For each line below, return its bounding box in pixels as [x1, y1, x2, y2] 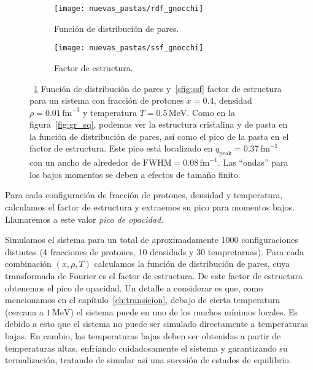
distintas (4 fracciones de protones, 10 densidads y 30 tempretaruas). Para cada [5, 245, 304, 258]
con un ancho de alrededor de [29, 156, 141, 169]
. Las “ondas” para [217, 156, 288, 169]
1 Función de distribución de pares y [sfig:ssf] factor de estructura [34, 82, 282, 94]
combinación [5, 257, 52, 270]
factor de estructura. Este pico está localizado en [29, 142, 213, 155]
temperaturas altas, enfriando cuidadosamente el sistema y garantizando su [5, 341, 288, 354]
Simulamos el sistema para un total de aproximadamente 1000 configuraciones [5, 233, 298, 246]
